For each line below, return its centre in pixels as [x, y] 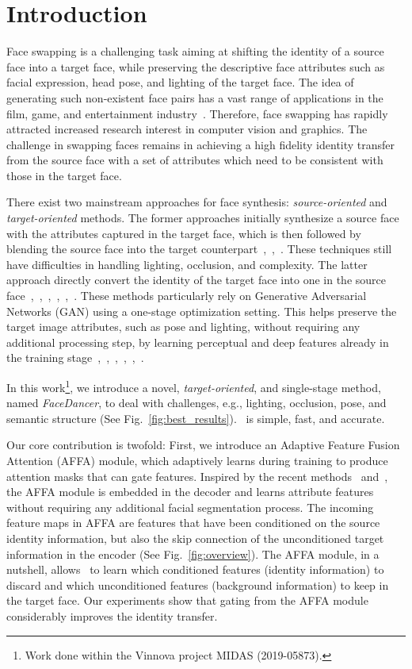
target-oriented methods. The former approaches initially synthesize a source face [203, 218]
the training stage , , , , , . [75, 358]
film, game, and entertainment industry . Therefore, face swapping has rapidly [197, 113]
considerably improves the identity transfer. [112, 615]
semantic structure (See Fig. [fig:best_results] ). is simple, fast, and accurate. [196, 418]
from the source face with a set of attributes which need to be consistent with [195, 160]
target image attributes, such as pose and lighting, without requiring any [183, 327]
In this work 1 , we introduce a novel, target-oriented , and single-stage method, [194, 386]
